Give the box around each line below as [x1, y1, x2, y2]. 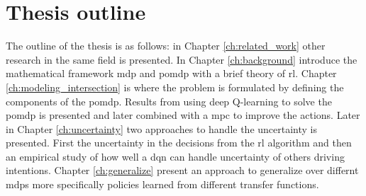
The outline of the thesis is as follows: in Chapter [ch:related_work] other [6, 38, 326, 53]
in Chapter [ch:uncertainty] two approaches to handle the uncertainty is [6, 121, 318, 136]
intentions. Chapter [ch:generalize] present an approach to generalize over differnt [6, 163, 359, 178]
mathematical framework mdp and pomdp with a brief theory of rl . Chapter [6, 66, 337, 81]
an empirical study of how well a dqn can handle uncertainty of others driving [6, 149, 345, 163]
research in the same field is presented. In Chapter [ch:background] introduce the [6, 52, 357, 67]
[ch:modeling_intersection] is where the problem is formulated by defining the [6, 79, 344, 94]
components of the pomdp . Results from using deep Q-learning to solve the [6, 93, 332, 108]
